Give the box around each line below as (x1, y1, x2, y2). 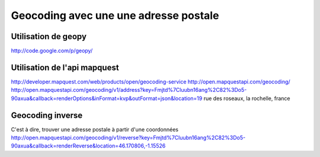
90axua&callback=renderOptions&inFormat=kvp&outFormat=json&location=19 (11, 95, 203, 102)
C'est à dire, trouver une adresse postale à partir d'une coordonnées (11, 126, 179, 133)
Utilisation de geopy (11, 31, 87, 41)
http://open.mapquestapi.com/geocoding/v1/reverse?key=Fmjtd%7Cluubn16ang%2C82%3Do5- (11, 134, 246, 142)
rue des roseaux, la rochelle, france (203, 95, 290, 102)
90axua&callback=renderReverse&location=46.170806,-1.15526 (11, 142, 166, 149)
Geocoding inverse (11, 110, 83, 120)
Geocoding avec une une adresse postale (11, 9, 219, 22)
